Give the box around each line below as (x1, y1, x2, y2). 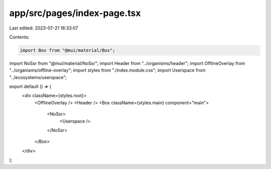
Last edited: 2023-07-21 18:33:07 (9, 25, 78, 31)
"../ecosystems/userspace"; (9, 74, 67, 80)
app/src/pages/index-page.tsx (9, 7, 141, 18)
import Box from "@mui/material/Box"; (20, 47, 115, 53)
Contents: (9, 34, 30, 40)
